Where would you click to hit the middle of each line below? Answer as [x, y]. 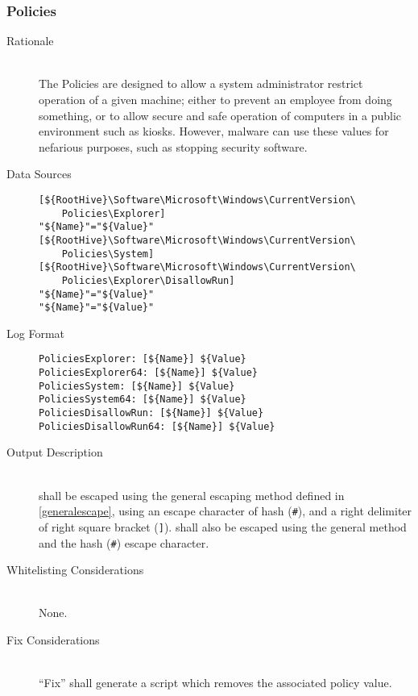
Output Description [55, 452]
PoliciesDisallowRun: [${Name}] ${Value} [151, 413]
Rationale [30, 41]
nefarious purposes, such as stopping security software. [173, 146]
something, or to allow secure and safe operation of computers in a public [220, 115]
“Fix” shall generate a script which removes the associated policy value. [215, 683]
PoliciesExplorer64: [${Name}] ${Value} [149, 373]
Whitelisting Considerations [75, 570]
